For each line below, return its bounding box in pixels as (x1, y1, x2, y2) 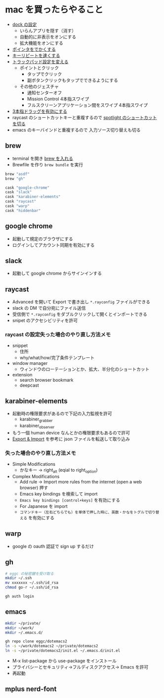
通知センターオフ (27, 89, 62, 95)
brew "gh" (5, 176, 26, 181)
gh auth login (5, 594, 35, 599)
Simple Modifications (12, 461, 56, 467)
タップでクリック (27, 71, 62, 77)
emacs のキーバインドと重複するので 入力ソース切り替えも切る (12, 127, 141, 133)
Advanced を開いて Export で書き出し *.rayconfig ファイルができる (12, 299, 151, 305)
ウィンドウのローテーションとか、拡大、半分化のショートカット (19, 366, 150, 372)
